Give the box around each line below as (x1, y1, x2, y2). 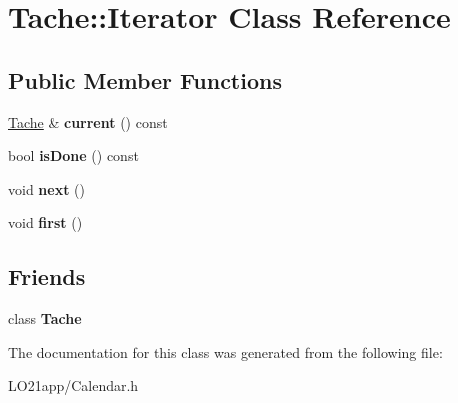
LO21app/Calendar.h (8, 375, 139, 396)
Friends (8, 261, 86, 292)
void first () (8, 212, 83, 233)
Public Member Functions (8, 64, 282, 95)
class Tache (8, 308, 82, 329)
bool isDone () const (8, 145, 139, 166)
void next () (8, 178, 85, 199)
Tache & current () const (8, 111, 168, 132)
